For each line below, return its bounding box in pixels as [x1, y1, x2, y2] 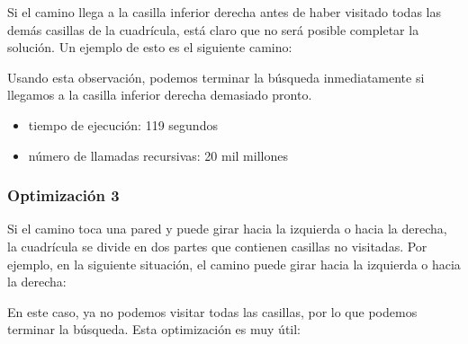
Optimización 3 [7, 184, 120, 207]
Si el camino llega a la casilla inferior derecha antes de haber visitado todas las [7, 3, 441, 21]
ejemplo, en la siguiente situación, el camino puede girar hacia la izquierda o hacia [7, 254, 461, 273]
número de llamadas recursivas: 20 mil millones [28, 146, 288, 164]
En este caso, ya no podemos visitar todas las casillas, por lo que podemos [7, 302, 418, 321]
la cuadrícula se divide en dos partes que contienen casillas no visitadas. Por [7, 236, 427, 255]
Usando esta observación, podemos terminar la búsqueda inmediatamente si [7, 67, 425, 86]
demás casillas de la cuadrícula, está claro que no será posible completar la [7, 20, 419, 39]
